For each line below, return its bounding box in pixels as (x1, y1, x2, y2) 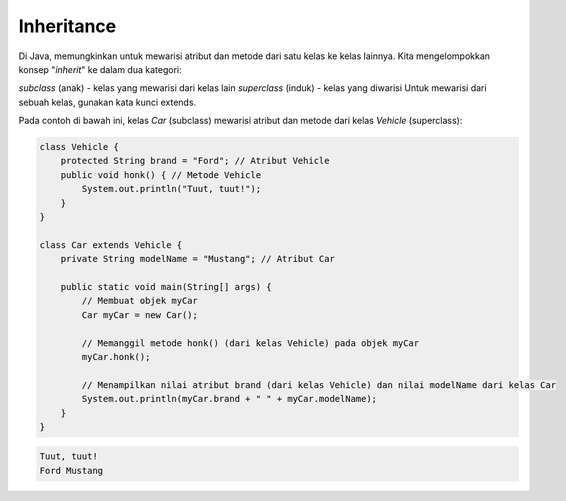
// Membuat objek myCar (81, 295, 199, 307)
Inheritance (18, 15, 117, 37)
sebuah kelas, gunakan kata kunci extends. (18, 96, 197, 108)
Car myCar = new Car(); (81, 309, 199, 320)
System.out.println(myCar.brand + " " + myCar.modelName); (81, 393, 378, 405)
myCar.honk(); (81, 351, 151, 362)
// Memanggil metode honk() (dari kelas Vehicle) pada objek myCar (81, 337, 420, 349)
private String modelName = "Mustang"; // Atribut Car (60, 253, 335, 265)
